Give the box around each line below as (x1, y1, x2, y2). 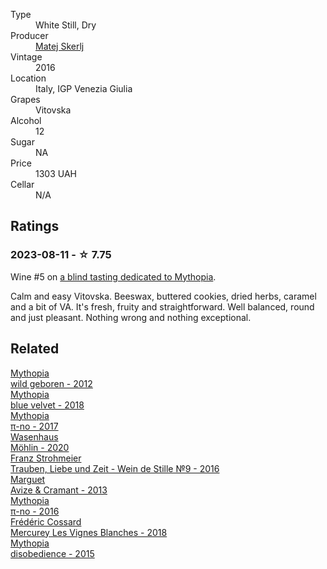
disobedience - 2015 (10, 547, 95, 559)
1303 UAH (35, 168, 77, 179)
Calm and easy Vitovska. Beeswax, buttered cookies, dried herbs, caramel (10, 290, 317, 302)
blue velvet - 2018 (10, 399, 85, 411)
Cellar (10, 179, 35, 190)
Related (10, 340, 60, 358)
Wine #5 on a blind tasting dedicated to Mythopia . (10, 270, 217, 283)
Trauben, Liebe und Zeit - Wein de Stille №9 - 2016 (10, 462, 220, 474)
